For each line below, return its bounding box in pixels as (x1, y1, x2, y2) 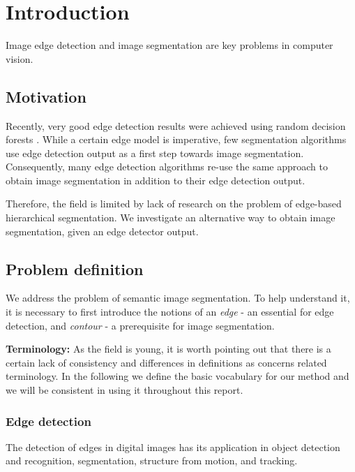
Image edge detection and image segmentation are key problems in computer (6, 38, 333, 52)
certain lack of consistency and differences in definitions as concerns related (6, 355, 327, 369)
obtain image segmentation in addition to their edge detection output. (6, 172, 305, 187)
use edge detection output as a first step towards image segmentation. (6, 145, 304, 160)
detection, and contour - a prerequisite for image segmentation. (6, 318, 275, 332)
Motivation (6, 85, 86, 107)
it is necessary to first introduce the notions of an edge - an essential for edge (6, 304, 334, 319)
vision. (6, 51, 33, 66)
